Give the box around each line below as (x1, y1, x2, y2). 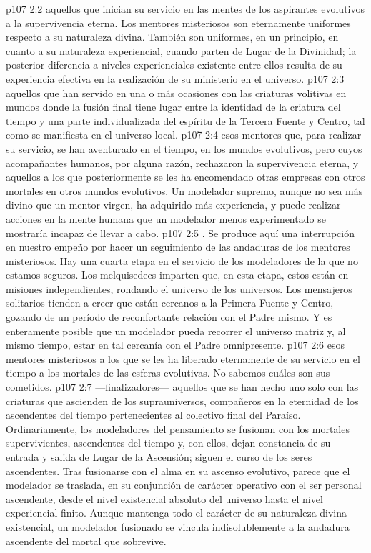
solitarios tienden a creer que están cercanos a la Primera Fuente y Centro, (6, 295, 334, 310)
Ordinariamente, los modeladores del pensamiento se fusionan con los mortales (6, 421, 350, 436)
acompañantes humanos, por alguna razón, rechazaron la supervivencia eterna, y (6, 155, 359, 170)
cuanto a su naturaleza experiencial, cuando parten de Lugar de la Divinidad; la (6, 43, 357, 58)
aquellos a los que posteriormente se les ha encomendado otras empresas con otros (6, 169, 365, 184)
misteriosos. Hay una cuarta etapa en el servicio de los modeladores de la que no (6, 253, 358, 268)
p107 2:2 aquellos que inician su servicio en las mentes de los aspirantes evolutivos (6, 1, 365, 16)
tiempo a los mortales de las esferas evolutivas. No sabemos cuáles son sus (6, 365, 330, 380)
